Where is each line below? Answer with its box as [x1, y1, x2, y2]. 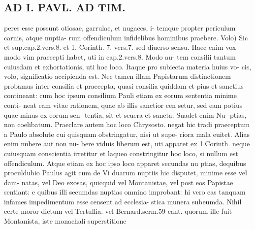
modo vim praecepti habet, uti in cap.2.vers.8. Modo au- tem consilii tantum [4, 51, 236, 62]
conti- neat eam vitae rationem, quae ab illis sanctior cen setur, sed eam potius [4, 99, 243, 110]
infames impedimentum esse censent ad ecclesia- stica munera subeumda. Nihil [4, 196, 242, 206]
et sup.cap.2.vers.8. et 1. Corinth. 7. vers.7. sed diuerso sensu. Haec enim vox [4, 42, 236, 52]
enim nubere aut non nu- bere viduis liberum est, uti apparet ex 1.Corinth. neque [4, 138, 250, 149]
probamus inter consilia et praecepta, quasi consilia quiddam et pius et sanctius [4, 80, 244, 91]
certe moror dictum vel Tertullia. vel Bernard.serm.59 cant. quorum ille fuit [4, 206, 232, 216]
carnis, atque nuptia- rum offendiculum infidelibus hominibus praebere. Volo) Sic [4, 32, 248, 42]
